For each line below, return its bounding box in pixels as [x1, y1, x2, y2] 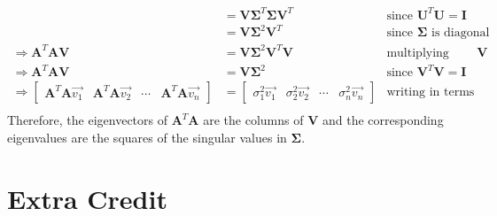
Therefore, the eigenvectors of [7, 111, 168, 129]
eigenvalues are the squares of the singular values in [7, 127, 287, 146]
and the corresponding [322, 111, 444, 129]
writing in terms [386, 86, 475, 99]
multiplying [386, 46, 449, 59]
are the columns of [203, 111, 304, 129]
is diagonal [431, 27, 490, 40]
